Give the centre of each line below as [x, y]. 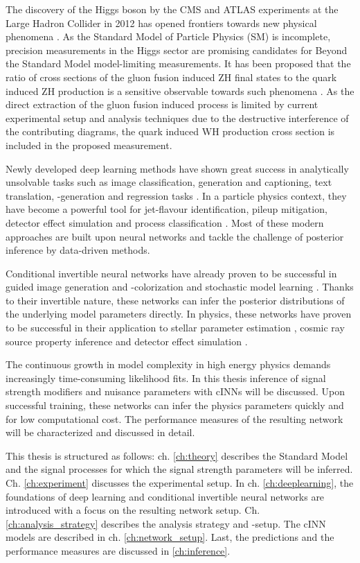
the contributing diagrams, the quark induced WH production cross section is [170, 131]
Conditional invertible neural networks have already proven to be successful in [171, 273]
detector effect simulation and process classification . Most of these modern [165, 222]
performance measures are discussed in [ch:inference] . [118, 550]
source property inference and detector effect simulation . [127, 341]
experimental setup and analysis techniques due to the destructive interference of [177, 118]
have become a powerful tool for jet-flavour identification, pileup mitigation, [166, 209]
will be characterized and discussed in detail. [100, 432]
